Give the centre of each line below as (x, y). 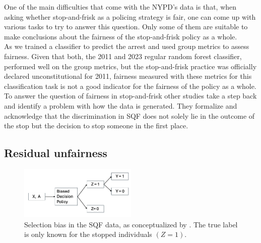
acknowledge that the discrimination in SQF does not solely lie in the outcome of (129, 115)
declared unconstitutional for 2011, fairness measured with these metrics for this (128, 76)
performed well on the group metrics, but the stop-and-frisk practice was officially (130, 66)
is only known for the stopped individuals (88, 234)
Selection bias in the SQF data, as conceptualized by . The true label (131, 224)
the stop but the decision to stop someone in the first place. (96, 126)
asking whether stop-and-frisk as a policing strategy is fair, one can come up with (130, 16)
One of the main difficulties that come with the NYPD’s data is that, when (120, 7)
